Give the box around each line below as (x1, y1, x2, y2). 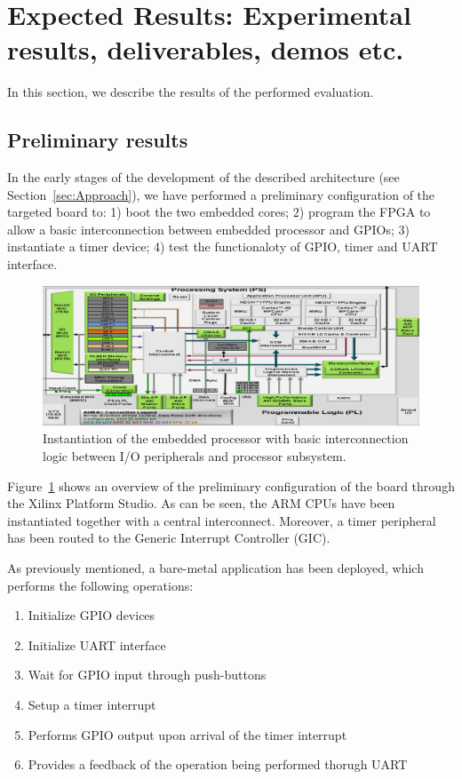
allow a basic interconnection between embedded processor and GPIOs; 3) (7, 219, 410, 238)
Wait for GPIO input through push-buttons (28, 665, 267, 684)
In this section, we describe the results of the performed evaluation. (7, 83, 374, 101)
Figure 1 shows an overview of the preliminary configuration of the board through (7, 476, 455, 495)
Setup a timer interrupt (28, 695, 156, 713)
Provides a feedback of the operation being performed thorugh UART (28, 755, 408, 774)
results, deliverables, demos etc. (7, 31, 404, 68)
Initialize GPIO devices (28, 606, 155, 624)
